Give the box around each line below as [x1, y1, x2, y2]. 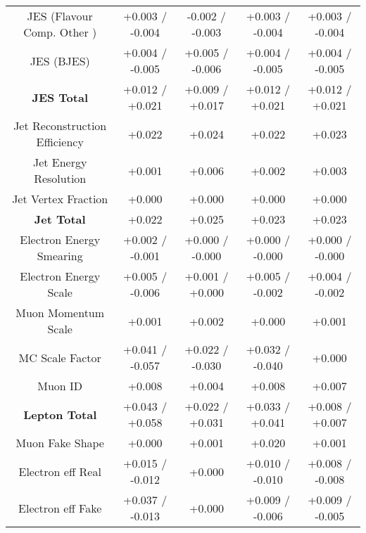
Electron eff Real [18, 463, 101, 480]
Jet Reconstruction [13, 117, 107, 134]
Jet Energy [32, 154, 87, 170]
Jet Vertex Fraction [12, 191, 108, 207]
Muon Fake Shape [15, 435, 104, 451]
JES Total [32, 89, 88, 105]
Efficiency [36, 134, 84, 150]
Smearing [37, 248, 83, 264]
